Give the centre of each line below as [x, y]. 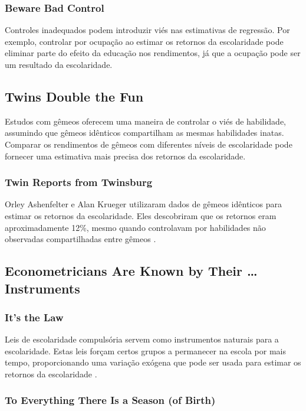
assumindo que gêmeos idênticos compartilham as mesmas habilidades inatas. [144, 133]
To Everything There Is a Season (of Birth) [110, 400]
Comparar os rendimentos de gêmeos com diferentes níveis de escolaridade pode [149, 144]
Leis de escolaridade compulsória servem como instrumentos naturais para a [142, 339]
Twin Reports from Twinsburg [79, 182]
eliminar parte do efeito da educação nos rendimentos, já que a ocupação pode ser [153, 53]
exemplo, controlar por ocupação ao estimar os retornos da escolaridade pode [144, 41]
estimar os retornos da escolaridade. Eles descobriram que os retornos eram [141, 215]
